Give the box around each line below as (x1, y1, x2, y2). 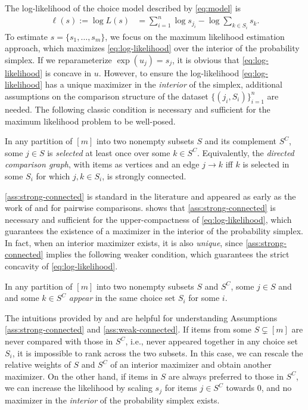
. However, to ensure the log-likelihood (98, 66, 239, 79)
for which (36, 169, 70, 182)
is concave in (45, 66, 92, 79)
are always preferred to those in (168, 369, 284, 382)
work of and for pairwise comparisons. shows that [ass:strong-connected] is (5, 201, 276, 214)
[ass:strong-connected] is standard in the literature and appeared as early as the (5, 190, 296, 202)
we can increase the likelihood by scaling (5, 381, 153, 394)
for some (188, 291, 220, 304)
